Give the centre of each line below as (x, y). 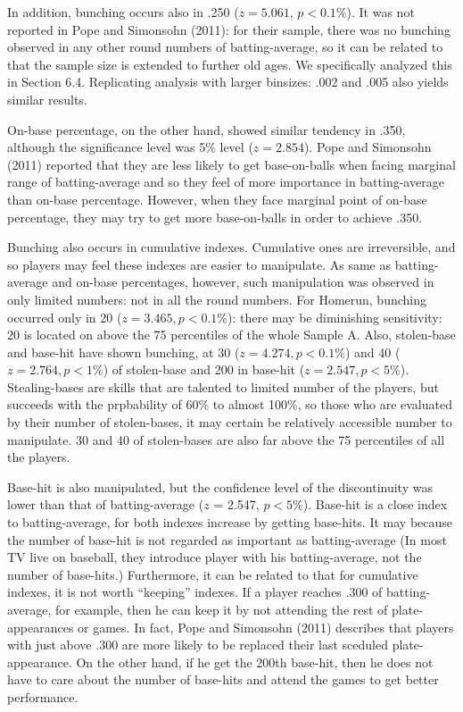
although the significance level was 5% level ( (130, 147)
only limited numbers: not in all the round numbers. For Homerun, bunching (217, 299)
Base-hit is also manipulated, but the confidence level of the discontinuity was (220, 486)
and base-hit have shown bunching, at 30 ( (124, 352)
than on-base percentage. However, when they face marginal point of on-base (217, 199)
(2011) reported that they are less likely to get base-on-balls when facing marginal (231, 164)
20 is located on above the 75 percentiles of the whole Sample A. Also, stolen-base (231, 335)
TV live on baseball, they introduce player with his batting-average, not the (215, 557)
